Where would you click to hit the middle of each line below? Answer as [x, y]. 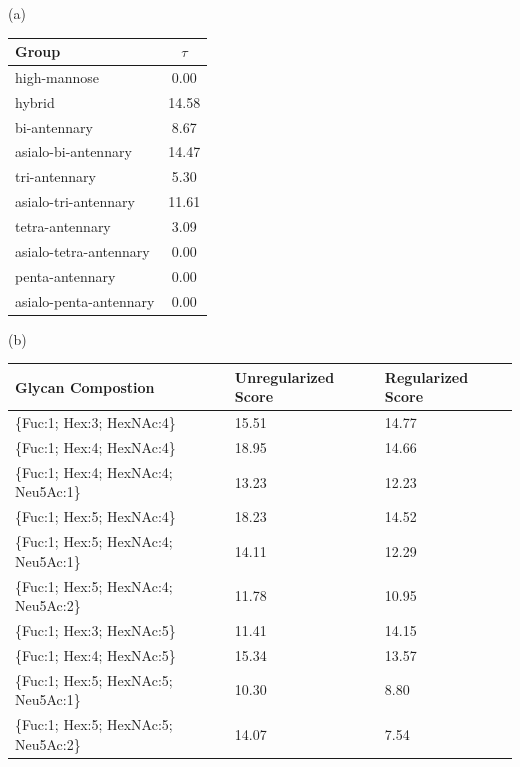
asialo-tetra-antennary [82, 250]
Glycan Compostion [85, 386]
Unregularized [284, 376]
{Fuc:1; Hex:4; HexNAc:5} [95, 654]
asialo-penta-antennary [85, 300]
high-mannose [57, 76]
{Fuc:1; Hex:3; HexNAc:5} [95, 630]
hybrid [35, 101]
